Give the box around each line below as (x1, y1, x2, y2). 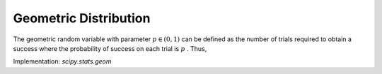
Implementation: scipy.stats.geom (13, 57, 112, 66)
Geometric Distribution (13, 10, 151, 26)
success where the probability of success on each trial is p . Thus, (13, 44, 207, 52)
